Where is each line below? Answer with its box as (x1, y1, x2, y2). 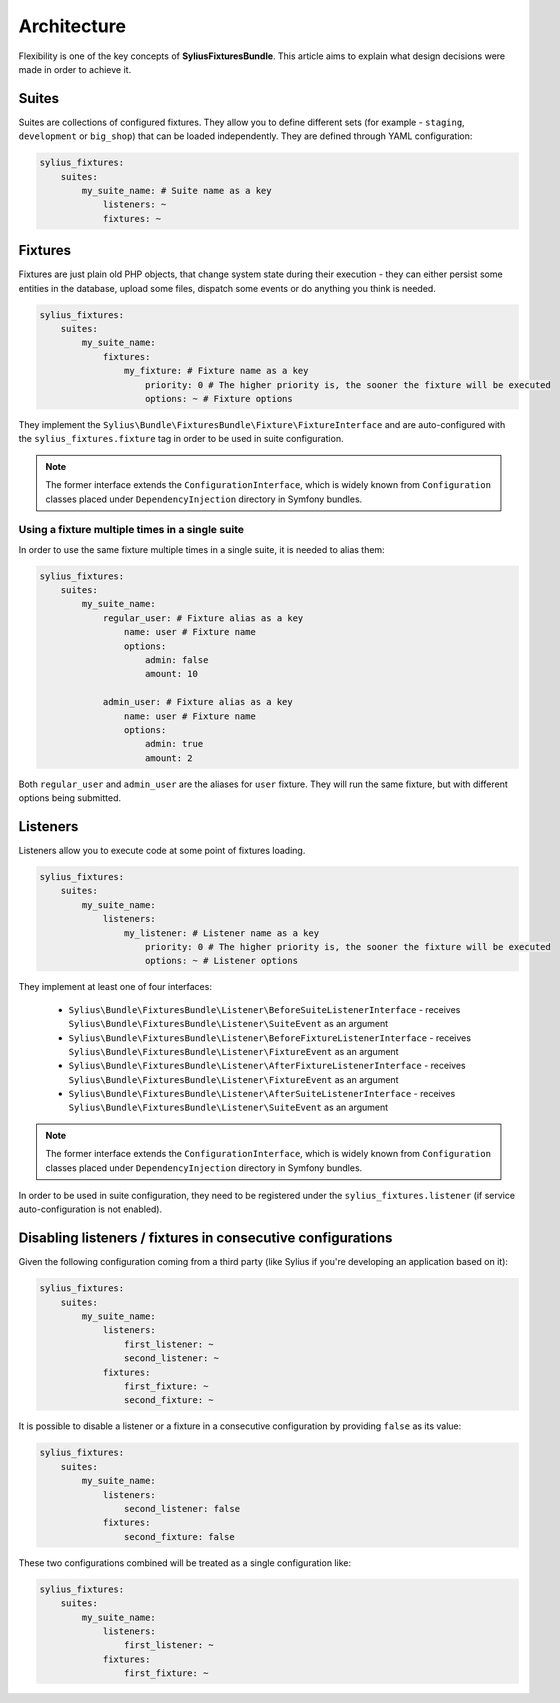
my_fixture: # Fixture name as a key (123, 365, 309, 377)
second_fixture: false (123, 1531, 235, 1542)
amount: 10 (145, 668, 199, 680)
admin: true (145, 738, 204, 750)
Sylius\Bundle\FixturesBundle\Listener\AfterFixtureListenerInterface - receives (68, 1060, 466, 1072)
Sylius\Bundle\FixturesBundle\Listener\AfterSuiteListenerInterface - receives (68, 1088, 456, 1100)
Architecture (18, 15, 127, 37)
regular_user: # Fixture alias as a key (102, 612, 304, 624)
